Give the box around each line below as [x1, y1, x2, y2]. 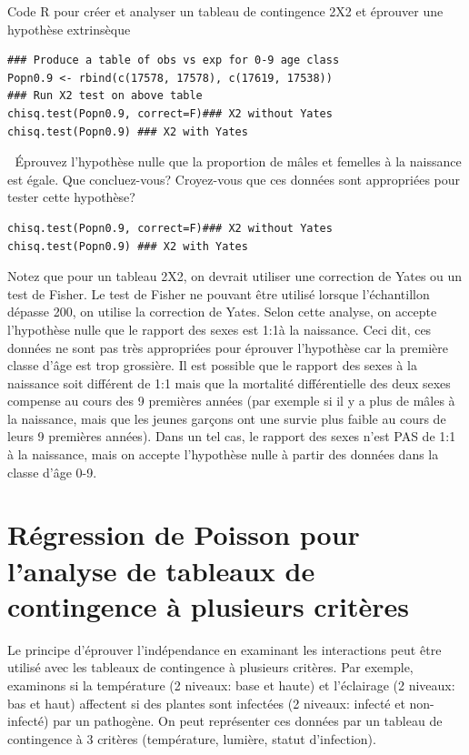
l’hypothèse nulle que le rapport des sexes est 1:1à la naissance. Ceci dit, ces [7, 319, 432, 338]
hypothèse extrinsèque [7, 19, 131, 38]
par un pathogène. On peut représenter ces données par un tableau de [53, 711, 443, 730]
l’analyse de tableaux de [7, 551, 315, 589]
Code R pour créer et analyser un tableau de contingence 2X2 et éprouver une [7, 2, 444, 20]
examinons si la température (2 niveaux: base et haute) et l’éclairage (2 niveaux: [7, 675, 455, 694]
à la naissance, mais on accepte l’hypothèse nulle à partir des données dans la [7, 445, 439, 464]
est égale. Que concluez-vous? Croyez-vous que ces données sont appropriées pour [7, 169, 461, 188]
